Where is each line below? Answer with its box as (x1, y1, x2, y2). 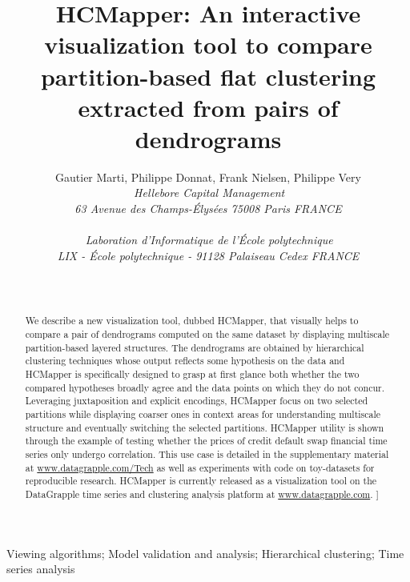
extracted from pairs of (78, 90, 339, 123)
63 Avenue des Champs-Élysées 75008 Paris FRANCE (74, 200, 342, 217)
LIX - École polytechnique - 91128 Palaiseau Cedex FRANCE (57, 247, 360, 263)
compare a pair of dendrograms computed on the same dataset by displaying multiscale (25, 327, 390, 341)
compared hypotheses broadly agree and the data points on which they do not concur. (25, 380, 385, 394)
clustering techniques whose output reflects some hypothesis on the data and (25, 354, 345, 367)
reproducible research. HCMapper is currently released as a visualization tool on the (25, 474, 377, 488)
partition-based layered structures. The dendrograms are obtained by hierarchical (25, 340, 364, 354)
